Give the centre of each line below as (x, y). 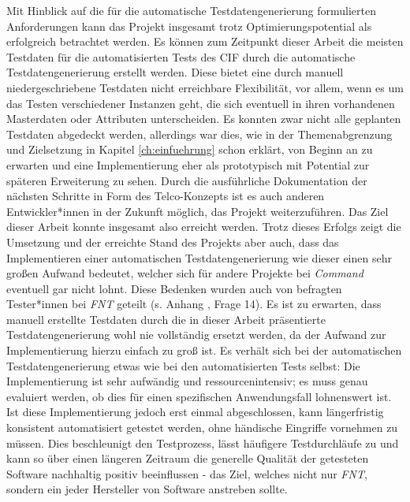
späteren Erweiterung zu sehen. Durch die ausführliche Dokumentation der (187, 180)
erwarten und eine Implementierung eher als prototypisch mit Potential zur (188, 164)
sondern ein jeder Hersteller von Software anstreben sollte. (147, 489)
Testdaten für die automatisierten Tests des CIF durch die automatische (181, 56)
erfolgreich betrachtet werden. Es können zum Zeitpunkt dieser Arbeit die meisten (205, 41)
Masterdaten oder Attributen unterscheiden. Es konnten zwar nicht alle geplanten (204, 119)
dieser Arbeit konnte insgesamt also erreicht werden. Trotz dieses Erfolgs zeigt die (204, 227)
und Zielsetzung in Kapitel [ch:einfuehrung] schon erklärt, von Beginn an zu (190, 149)
